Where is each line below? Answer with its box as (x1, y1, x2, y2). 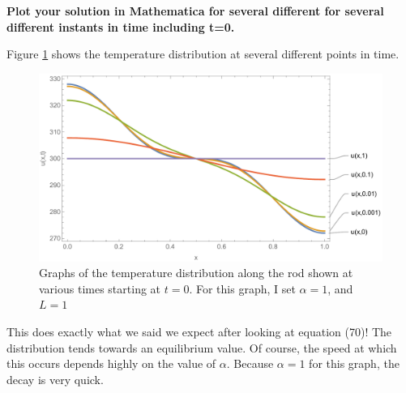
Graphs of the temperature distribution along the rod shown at (39, 264, 353, 281)
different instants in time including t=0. (6, 18, 235, 35)
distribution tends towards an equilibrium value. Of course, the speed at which (6, 339, 397, 356)
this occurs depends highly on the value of (6, 355, 216, 372)
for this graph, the (309, 355, 400, 372)
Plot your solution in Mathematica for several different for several (6, 2, 384, 19)
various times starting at (39, 280, 161, 297)
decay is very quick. (6, 370, 104, 387)
